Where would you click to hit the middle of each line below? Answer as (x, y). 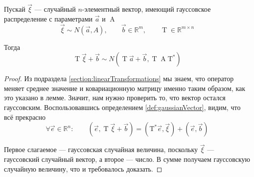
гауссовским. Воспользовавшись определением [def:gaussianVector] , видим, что (122, 107)
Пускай (15, 9)
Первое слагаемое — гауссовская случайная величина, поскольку (101, 149)
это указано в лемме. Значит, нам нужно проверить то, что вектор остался (115, 98)
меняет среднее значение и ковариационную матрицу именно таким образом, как (125, 88)
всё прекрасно (25, 117)
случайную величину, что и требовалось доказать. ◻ (83, 168)
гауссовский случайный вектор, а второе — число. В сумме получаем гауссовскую (127, 159)
